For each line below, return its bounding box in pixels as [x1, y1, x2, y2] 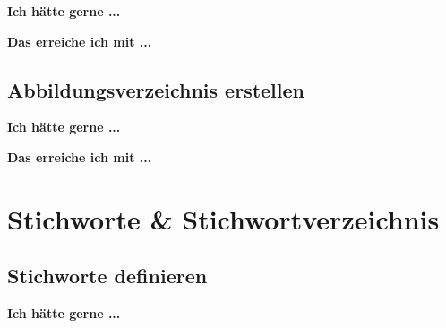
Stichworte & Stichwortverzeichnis [7, 200, 440, 237]
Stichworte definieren [7, 262, 208, 289]
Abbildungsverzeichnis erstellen [7, 75, 305, 103]
